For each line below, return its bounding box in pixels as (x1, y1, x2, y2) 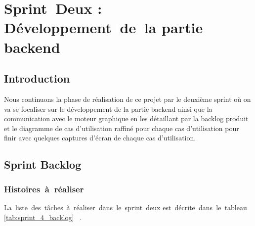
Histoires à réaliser (4, 182, 84, 195)
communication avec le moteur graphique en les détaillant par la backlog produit (4, 113, 249, 124)
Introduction (4, 71, 70, 86)
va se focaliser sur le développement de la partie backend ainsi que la (4, 103, 212, 114)
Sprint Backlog (4, 157, 82, 172)
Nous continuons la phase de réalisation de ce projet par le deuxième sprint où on (4, 93, 251, 104)
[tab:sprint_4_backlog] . (4, 212, 82, 222)
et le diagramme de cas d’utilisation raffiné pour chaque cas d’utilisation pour (4, 123, 239, 133)
